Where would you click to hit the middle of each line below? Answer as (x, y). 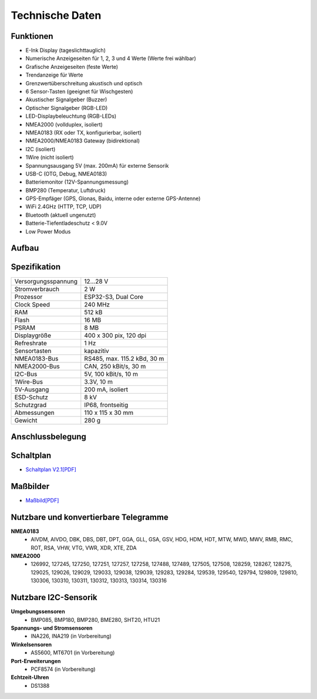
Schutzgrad (31, 405)
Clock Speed (32, 304)
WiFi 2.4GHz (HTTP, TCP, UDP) (64, 207)
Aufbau (25, 248)
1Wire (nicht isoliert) (50, 157)
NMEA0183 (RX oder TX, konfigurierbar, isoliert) (84, 132)
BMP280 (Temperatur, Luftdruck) (65, 190)
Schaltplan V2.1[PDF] (51, 470)
